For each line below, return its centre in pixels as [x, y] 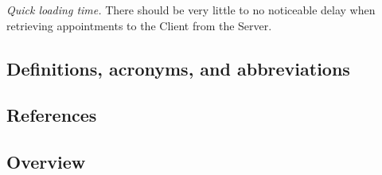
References [52, 115]
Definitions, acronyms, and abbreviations [178, 68]
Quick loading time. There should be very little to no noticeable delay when [191, 10]
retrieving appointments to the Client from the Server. [139, 25]
